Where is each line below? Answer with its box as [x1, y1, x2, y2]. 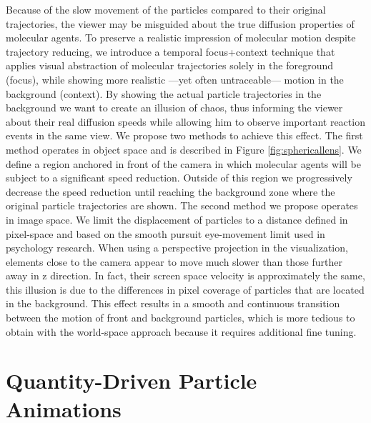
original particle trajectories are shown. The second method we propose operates [6, 198, 358, 213]
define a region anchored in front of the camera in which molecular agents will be [6, 156, 361, 171]
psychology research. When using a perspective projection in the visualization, [6, 240, 348, 255]
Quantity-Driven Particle [6, 366, 257, 395]
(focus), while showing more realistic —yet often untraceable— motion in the [6, 71, 344, 86]
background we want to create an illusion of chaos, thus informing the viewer [6, 100, 343, 115]
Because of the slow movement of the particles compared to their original [6, 2, 326, 16]
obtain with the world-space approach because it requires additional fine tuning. [6, 324, 357, 339]
